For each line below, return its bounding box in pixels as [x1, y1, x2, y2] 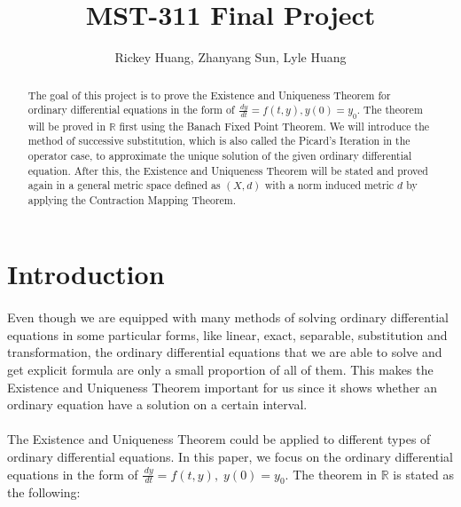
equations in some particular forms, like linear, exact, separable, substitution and [7, 325, 448, 344]
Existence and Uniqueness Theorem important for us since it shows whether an [7, 377, 438, 396]
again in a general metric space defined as [27, 178, 221, 193]
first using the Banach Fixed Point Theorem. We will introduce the [119, 118, 430, 133]
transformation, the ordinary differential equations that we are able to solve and [7, 343, 442, 361]
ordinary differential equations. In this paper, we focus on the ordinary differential [7, 448, 454, 466]
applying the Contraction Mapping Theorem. [27, 192, 237, 207]
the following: [7, 483, 81, 502]
